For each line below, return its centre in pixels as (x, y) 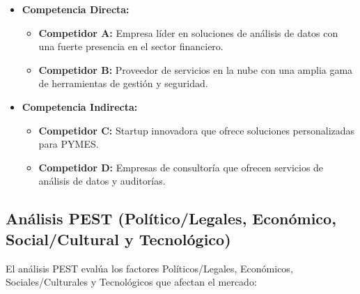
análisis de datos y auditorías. (102, 181)
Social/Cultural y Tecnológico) (118, 239)
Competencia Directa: (76, 9)
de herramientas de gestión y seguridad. (123, 83)
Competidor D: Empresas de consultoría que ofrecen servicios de (181, 167)
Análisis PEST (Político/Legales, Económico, (171, 218)
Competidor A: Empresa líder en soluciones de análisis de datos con (188, 32)
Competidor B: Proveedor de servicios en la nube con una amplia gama (196, 69)
